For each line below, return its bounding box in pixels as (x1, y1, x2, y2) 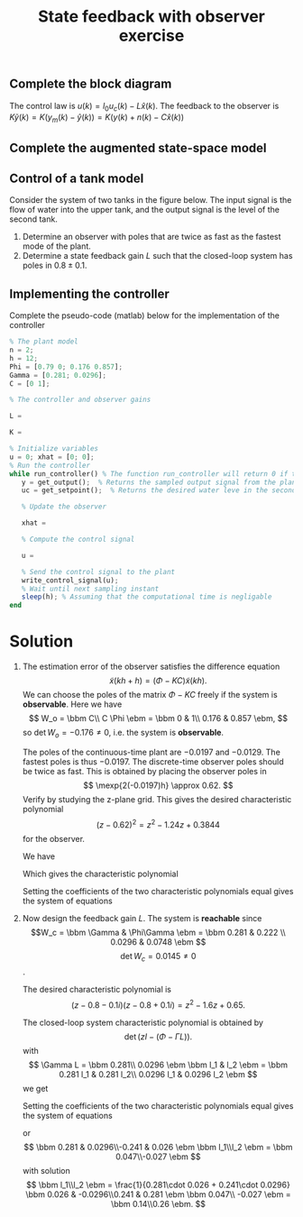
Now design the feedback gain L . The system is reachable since (22, 912, 262, 923)
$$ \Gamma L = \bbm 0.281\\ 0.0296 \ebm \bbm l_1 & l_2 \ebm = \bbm (28, 1059, 289, 1070)
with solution (22, 1166, 70, 1176)
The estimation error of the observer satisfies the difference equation (22, 661, 280, 673)
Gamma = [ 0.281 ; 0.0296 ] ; (9, 371, 106, 380)
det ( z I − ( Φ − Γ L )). (124, 1031, 193, 1042)
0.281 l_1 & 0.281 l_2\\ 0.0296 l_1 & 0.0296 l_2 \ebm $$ (58, 1069, 258, 1080)
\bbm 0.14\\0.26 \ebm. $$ (111, 1199, 206, 1210)
